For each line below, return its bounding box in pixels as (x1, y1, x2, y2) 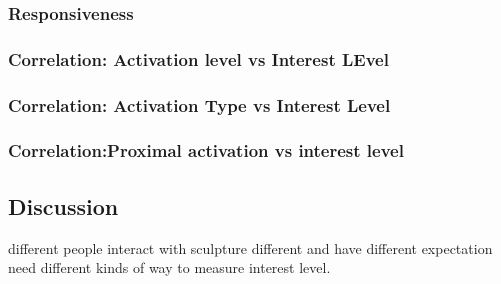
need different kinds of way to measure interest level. (8, 257, 331, 278)
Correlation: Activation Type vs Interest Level (8, 92, 391, 117)
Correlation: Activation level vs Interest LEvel (8, 46, 389, 71)
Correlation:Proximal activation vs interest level (8, 138, 404, 163)
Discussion (8, 190, 119, 221)
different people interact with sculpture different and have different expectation (8, 237, 493, 258)
